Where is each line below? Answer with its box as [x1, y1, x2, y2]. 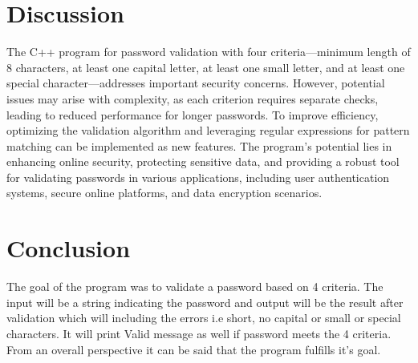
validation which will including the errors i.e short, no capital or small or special [6, 309, 401, 326]
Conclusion [6, 232, 131, 264]
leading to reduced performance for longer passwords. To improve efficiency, [6, 106, 379, 123]
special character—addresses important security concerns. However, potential [6, 75, 385, 91]
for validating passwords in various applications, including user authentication [6, 168, 390, 185]
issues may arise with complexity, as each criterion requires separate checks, [6, 90, 379, 107]
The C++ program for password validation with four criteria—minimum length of [6, 43, 411, 60]
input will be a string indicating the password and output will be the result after [6, 293, 404, 310]
